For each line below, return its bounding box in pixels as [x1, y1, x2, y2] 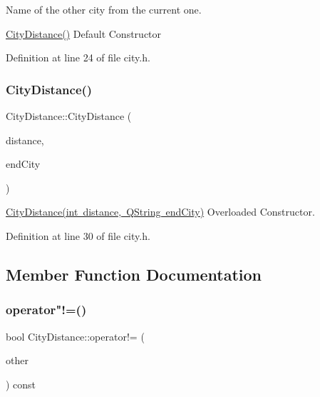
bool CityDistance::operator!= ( [6, 328, 145, 343]
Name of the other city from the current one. [6, 2, 202, 16]
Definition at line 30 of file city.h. [6, 228, 150, 243]
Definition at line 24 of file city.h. [6, 50, 150, 65]
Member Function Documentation [6, 263, 262, 285]
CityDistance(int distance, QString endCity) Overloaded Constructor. [6, 204, 315, 219]
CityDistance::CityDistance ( [6, 109, 132, 123]
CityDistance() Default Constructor [6, 26, 162, 41]
